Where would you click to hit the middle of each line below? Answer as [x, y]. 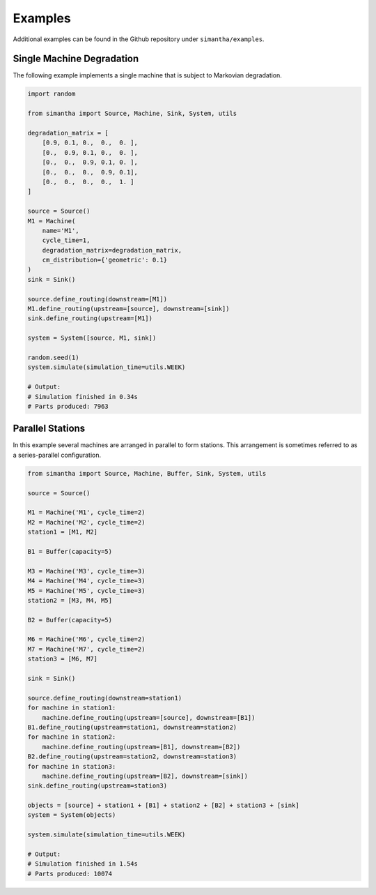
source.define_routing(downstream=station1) [105, 698]
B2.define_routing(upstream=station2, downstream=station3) [132, 757]
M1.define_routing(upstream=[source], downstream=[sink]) [128, 309]
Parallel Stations [49, 429]
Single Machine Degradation [76, 59]
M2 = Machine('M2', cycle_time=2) [86, 522]
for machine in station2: [72, 737]
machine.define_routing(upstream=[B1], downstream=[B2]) [141, 747]
